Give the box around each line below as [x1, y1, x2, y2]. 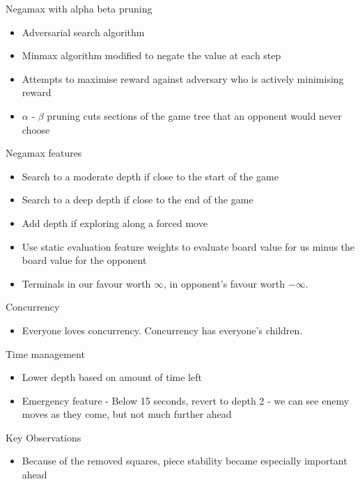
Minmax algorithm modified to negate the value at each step [22, 48, 281, 63]
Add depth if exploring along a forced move [22, 215, 208, 230]
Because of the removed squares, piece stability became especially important [22, 453, 347, 468]
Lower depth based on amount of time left [22, 370, 202, 384]
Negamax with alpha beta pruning [6, 1, 152, 15]
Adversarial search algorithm [22, 24, 145, 39]
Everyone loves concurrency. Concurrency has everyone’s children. [22, 322, 303, 337]
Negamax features [6, 146, 82, 160]
